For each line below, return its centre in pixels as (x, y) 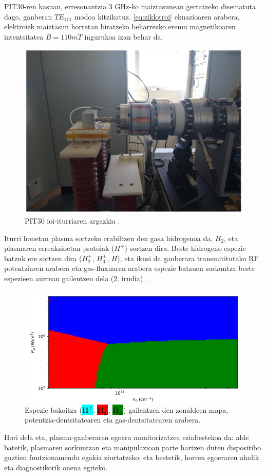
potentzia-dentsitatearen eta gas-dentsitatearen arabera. (113, 420)
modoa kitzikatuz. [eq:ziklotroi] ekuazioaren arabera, (157, 16)
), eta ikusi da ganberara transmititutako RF (188, 258)
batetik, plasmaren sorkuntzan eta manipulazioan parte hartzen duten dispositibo (133, 447)
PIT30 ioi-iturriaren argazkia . (72, 221)
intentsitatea (24, 36)
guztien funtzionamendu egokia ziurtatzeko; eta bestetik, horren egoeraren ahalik (132, 457)
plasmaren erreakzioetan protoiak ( (59, 248)
